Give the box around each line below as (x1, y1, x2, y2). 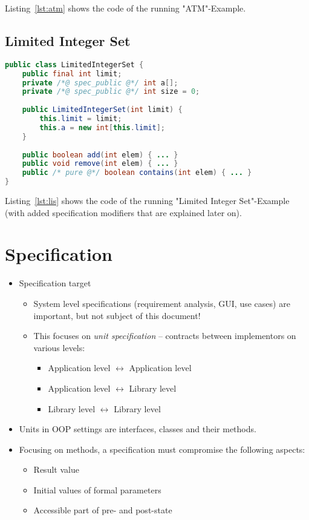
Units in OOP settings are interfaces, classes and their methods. (19, 423, 256, 435)
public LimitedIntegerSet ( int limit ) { (22, 105, 183, 114)
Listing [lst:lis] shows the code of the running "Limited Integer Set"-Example (5, 194, 290, 207)
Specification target (19, 277, 91, 289)
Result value (33, 463, 79, 476)
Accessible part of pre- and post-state (33, 504, 172, 516)
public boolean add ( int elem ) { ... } (22, 150, 178, 159)
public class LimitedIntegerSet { (5, 60, 144, 69)
